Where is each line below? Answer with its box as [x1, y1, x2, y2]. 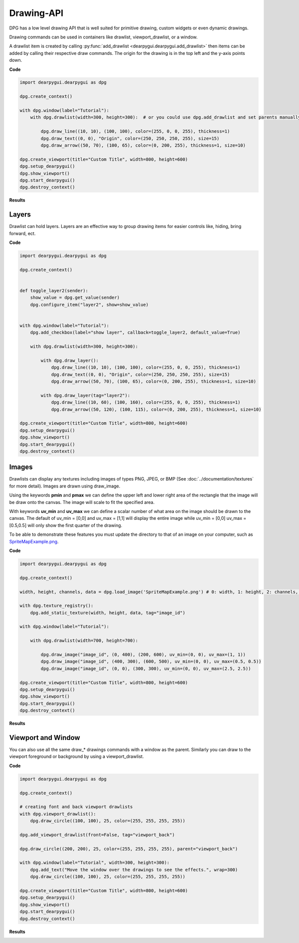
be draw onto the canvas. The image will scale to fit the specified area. [9, 499, 154, 505]
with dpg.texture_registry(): [19, 603, 94, 609]
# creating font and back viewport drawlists [19, 804, 133, 810]
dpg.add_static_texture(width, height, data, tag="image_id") [30, 610, 185, 616]
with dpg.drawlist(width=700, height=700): [30, 638, 138, 644]
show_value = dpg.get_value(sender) [30, 295, 120, 300]
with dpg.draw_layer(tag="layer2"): [40, 392, 131, 398]
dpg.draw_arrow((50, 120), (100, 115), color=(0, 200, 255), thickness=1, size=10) [51, 407, 262, 412]
